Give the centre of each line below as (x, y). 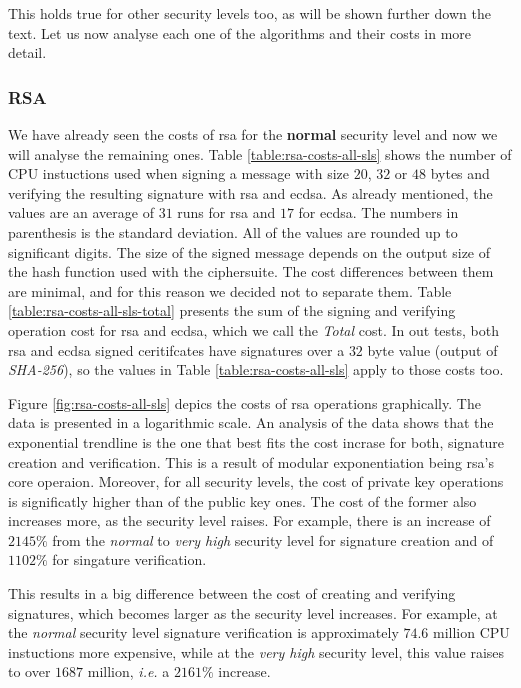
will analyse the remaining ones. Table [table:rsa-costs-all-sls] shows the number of (260, 153)
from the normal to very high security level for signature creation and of (273, 539)
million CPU (471, 632)
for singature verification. (129, 559)
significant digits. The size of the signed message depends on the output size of (249, 251)
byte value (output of (432, 349)
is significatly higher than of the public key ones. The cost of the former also (242, 500)
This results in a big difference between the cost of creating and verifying (232, 593)
